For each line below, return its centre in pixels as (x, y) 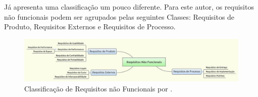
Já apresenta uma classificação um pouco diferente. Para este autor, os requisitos (129, 7)
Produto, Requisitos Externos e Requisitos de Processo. (90, 27)
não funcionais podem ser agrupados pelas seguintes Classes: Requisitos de (119, 16)
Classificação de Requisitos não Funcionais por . (98, 88)
